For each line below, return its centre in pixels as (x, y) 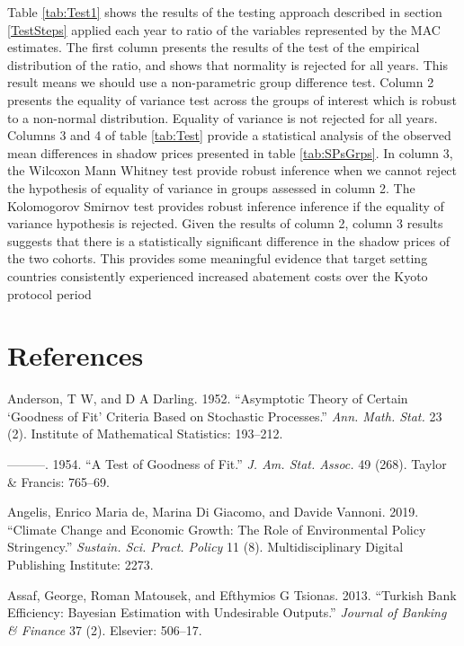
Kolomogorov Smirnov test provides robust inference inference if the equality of (226, 205)
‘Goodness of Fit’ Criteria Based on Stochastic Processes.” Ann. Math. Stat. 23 (225, 416)
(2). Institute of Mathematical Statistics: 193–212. (145, 434)
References (76, 355)
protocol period (49, 293)
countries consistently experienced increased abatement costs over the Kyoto (218, 275)
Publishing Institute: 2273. (80, 564)
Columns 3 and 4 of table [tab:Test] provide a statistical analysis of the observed (229, 135)
